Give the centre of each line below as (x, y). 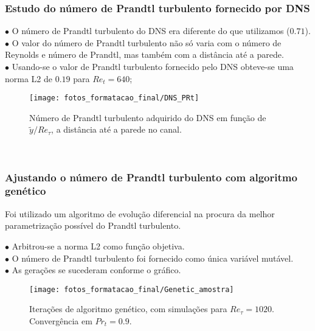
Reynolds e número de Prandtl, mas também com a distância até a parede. (144, 54)
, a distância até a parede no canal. (116, 129)
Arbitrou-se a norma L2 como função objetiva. (98, 246)
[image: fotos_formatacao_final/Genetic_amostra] (132, 289)
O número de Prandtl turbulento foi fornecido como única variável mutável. (153, 258)
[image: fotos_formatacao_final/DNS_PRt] (114, 98)
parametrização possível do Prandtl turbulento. (93, 225)
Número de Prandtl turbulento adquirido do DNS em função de (148, 117)
